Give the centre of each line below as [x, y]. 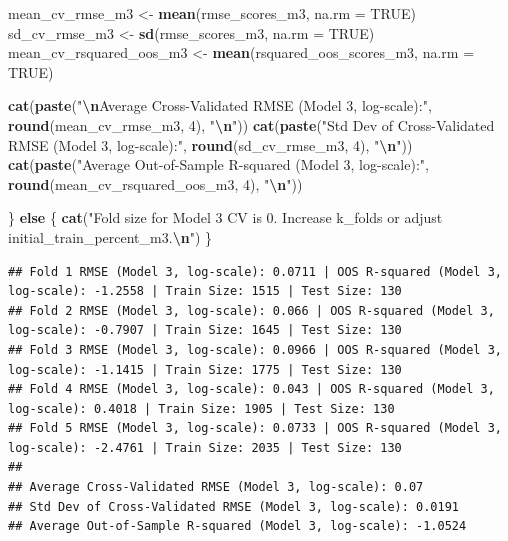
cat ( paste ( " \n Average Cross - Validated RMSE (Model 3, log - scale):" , [220, 105]
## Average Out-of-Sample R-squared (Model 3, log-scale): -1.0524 [237, 526]
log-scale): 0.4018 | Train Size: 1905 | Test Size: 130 [201, 408]
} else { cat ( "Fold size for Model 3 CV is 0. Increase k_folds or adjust [225, 217]
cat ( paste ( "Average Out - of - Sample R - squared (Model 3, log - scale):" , [218, 164]
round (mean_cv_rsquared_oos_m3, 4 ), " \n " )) [155, 183]
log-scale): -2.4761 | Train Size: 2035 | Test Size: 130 [205, 447]
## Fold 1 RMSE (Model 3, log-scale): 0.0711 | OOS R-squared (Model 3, [255, 271]
